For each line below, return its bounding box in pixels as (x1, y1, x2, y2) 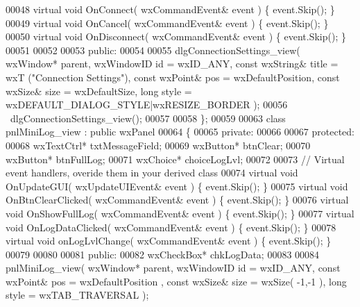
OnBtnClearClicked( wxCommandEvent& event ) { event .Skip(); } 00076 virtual (6, 192, 349, 207)
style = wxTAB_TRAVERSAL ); (6, 288, 149, 302)
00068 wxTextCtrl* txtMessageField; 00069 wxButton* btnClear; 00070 (6, 138, 311, 152)
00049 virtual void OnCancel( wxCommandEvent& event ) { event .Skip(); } (6, 15, 329, 30)
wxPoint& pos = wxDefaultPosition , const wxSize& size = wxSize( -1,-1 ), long (6, 274, 347, 288)
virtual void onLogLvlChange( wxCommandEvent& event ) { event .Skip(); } (6, 233, 332, 248)
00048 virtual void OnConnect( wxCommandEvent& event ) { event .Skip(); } (6, 2, 335, 16)
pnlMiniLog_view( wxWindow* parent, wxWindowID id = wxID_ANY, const (6, 260, 341, 275)
